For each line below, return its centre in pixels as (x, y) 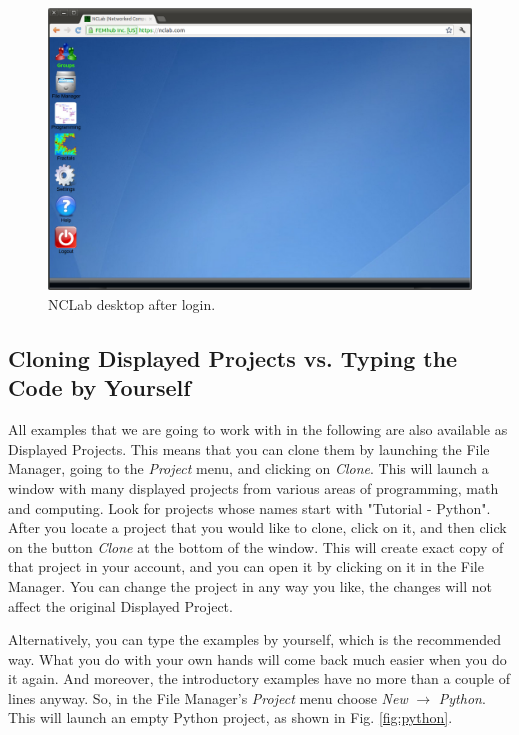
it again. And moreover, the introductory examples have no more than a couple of (259, 678)
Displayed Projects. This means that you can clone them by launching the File (249, 448)
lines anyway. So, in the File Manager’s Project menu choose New (208, 697)
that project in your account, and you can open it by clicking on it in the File (246, 566)
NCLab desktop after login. (132, 303)
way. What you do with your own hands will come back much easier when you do (257, 658)
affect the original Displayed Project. (120, 605)
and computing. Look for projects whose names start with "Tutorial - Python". (249, 507)
